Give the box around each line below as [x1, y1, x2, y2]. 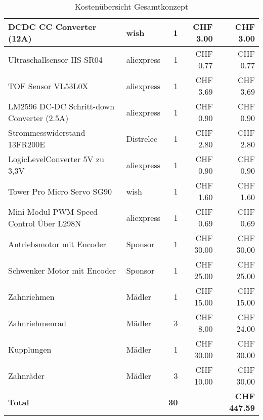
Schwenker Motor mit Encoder [8, 264, 116, 276]
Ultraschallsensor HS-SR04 [8, 53, 103, 65]
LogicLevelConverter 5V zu [8, 153, 104, 165]
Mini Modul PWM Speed [8, 206, 98, 217]
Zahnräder [8, 369, 45, 381]
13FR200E [8, 138, 46, 150]
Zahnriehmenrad [8, 317, 66, 329]
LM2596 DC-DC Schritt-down [8, 100, 115, 112]
